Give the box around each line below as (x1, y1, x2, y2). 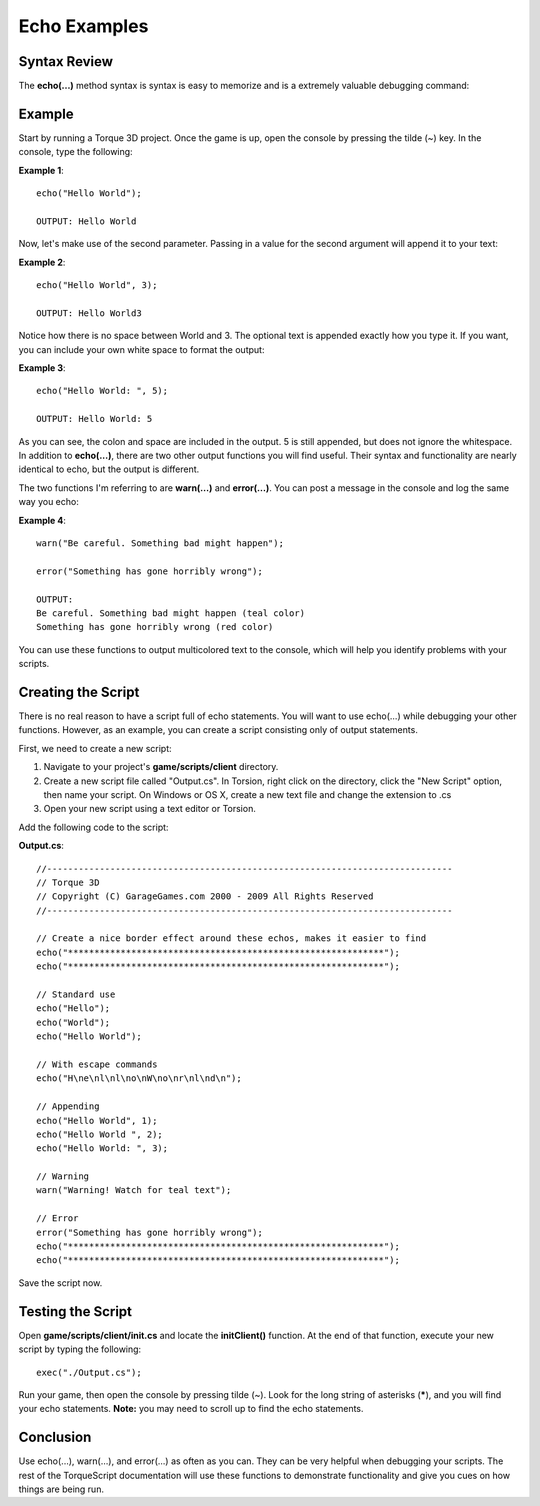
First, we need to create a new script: (18, 742, 172, 754)
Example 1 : (18, 164, 64, 176)
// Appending (36, 1101, 100, 1112)
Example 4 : (18, 514, 67, 526)
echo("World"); (36, 1016, 111, 1028)
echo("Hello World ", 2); (36, 1128, 164, 1140)
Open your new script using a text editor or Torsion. (43, 803, 257, 815)
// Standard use (36, 989, 116, 1000)
